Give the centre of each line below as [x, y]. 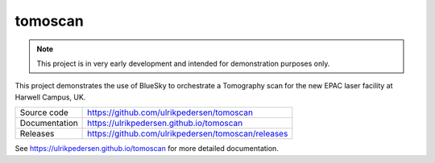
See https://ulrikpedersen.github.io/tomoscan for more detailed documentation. [147, 149]
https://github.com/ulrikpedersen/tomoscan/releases [188, 134]
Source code [44, 112]
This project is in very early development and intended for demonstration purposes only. [183, 63]
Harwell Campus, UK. [50, 97]
